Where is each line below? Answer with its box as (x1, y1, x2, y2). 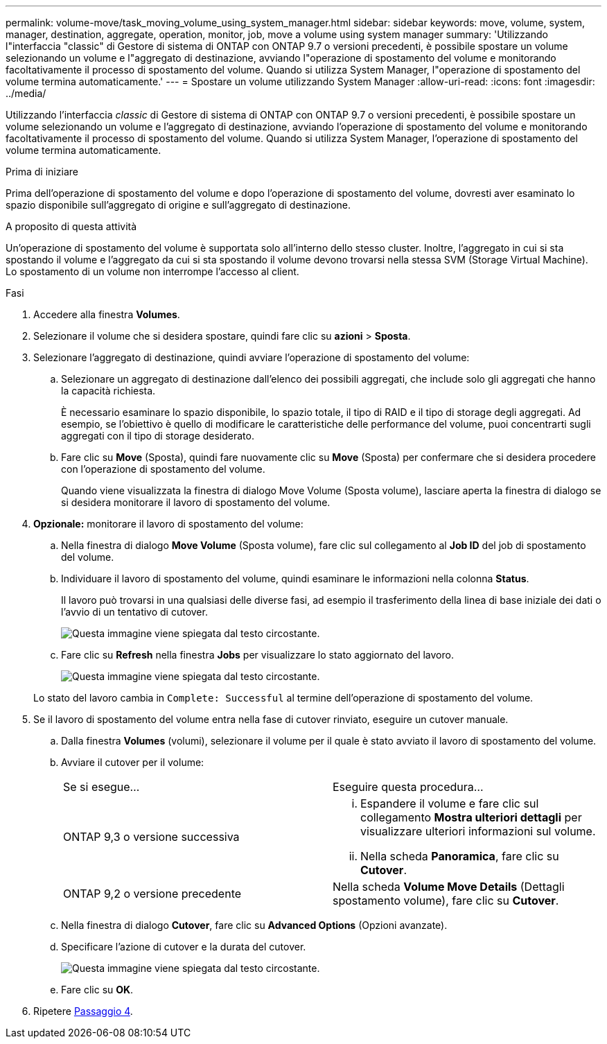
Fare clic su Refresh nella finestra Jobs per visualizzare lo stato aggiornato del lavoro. (61, 649, 454, 661)
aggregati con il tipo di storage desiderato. (61, 430, 254, 442)
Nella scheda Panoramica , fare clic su (360, 849, 559, 863)
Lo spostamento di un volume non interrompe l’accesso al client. (6, 266, 299, 277)
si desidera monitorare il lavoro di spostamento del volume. (61, 496, 331, 508)
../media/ (6, 87, 46, 99)
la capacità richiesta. (61, 385, 156, 397)
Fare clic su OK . (61, 984, 134, 995)
